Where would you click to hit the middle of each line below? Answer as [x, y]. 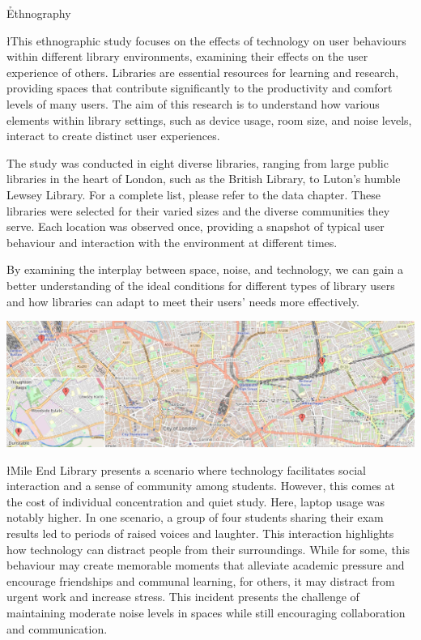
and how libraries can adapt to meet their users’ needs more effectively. [183, 301]
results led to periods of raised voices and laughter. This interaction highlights [200, 533]
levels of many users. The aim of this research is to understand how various [193, 103]
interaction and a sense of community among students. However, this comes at [201, 486]
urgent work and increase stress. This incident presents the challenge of [183, 597]
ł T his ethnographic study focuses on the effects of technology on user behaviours [206, 40]
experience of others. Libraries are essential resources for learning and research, [203, 72]
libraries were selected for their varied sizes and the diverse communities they [198, 210]
